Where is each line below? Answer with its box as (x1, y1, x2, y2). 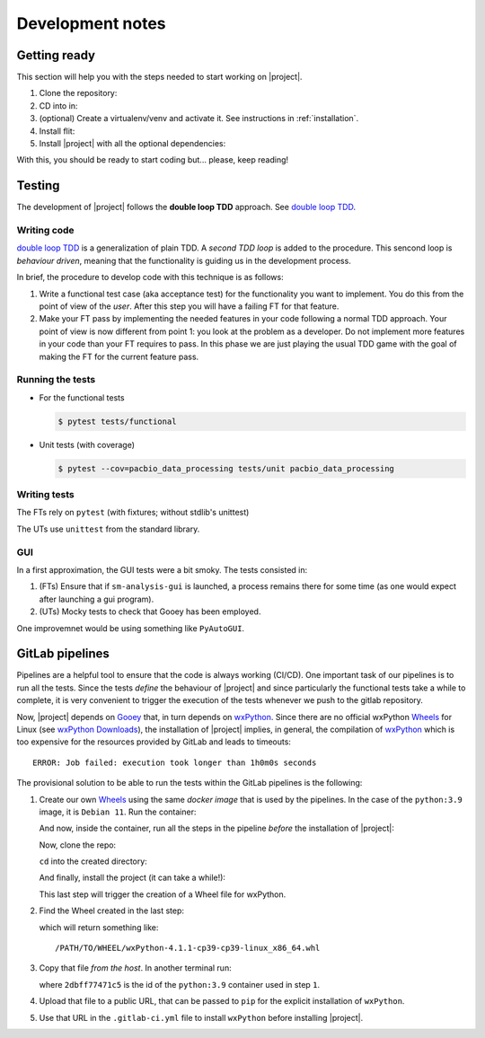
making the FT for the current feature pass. (39, 351, 199, 362)
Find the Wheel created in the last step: (39, 905, 184, 916)
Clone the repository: (39, 88, 118, 99)
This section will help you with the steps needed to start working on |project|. (16, 72, 303, 83)
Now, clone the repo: (39, 840, 117, 850)
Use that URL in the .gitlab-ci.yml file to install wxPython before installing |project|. (39, 1012, 364, 1023)
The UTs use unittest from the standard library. (16, 523, 200, 534)
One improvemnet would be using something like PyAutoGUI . (16, 622, 245, 633)
